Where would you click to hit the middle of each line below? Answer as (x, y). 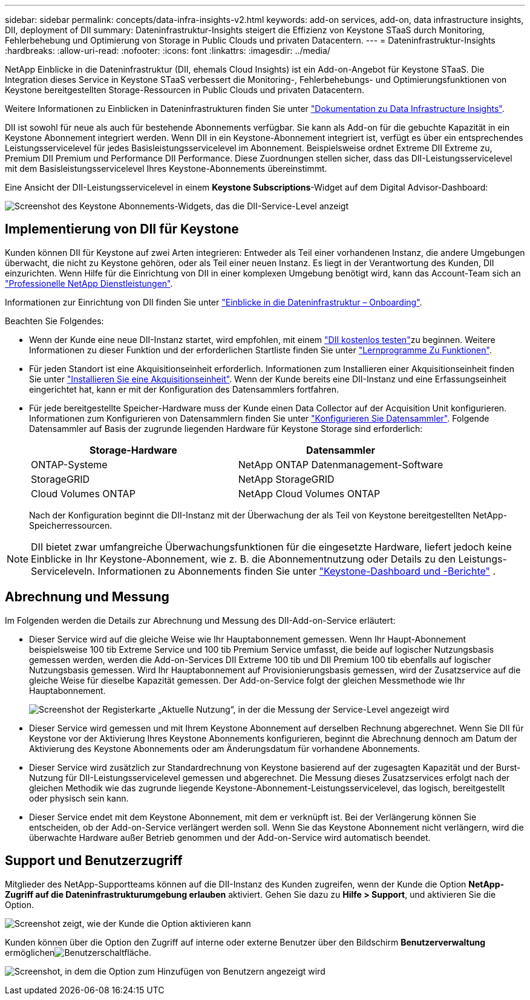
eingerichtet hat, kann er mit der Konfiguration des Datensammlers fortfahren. (184, 389)
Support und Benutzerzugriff (94, 861)
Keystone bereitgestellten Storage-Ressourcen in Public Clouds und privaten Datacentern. (185, 90)
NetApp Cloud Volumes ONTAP (309, 493)
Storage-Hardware (133, 450)
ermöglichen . (78, 952)
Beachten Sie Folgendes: (54, 321)
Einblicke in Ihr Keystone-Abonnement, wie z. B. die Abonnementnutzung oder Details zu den (243, 559)
